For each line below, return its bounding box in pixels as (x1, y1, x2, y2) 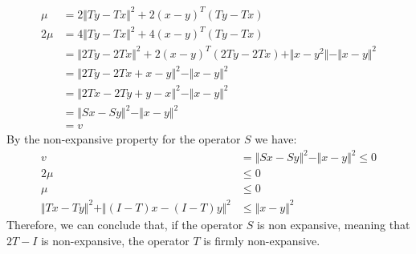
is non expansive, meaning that (257, 216, 410, 232)
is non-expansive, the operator (41, 232, 190, 248)
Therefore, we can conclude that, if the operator (6, 216, 243, 232)
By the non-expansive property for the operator (6, 131, 241, 147)
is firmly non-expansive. (203, 232, 320, 248)
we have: (255, 131, 297, 147)
